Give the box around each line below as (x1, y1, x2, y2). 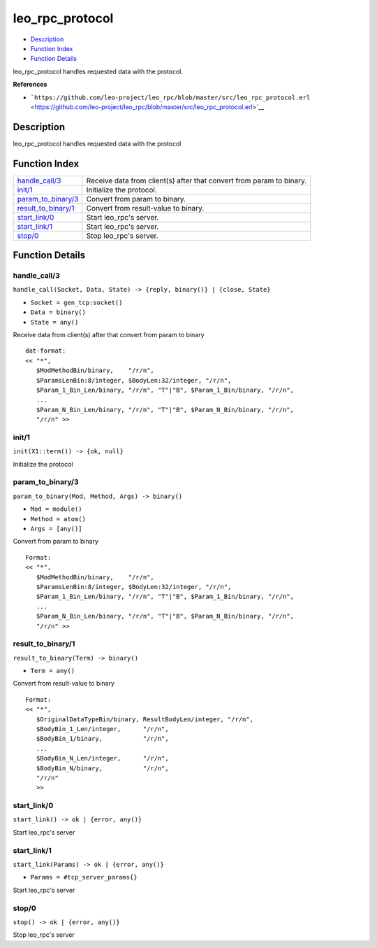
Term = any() (30, 667, 75, 675)
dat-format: (25, 347, 66, 355)
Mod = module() (30, 505, 83, 514)
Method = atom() (30, 515, 87, 523)
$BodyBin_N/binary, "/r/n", (36, 764, 169, 772)
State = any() (30, 318, 79, 326)
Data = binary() (30, 309, 87, 316)
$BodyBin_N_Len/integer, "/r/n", (36, 754, 169, 763)
